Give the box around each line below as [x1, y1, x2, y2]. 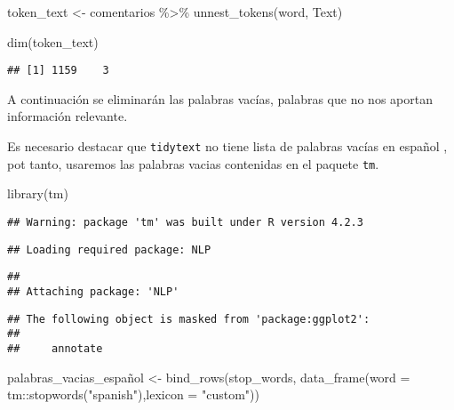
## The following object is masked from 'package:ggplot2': [7, 312, 370, 326]
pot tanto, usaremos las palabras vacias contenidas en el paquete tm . [7, 154, 379, 173]
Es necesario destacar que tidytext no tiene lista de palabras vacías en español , [7, 137, 448, 156]
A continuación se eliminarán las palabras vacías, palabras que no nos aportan [7, 89, 433, 108]
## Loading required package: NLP [7, 243, 211, 256]
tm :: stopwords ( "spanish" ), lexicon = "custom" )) [7, 385, 259, 404]
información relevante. [7, 107, 128, 125]
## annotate [7, 342, 103, 355]
